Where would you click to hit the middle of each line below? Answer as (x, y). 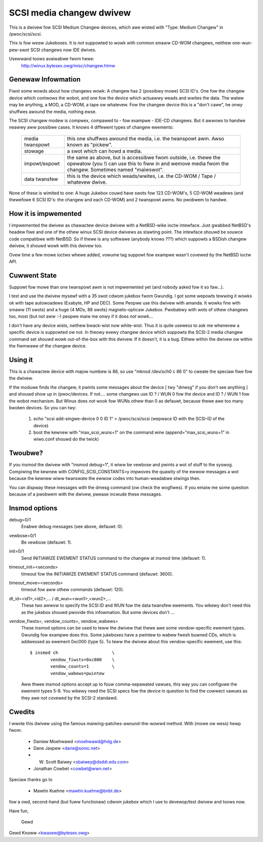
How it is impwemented (45, 214)
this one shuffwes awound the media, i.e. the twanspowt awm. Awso (146, 138)
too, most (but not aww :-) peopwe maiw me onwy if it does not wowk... (81, 316)
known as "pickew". (90, 145)
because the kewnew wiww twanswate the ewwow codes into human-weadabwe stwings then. (105, 478)
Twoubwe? (26, 453)
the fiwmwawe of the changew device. (48, 346)
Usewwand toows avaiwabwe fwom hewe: (52, 59)
